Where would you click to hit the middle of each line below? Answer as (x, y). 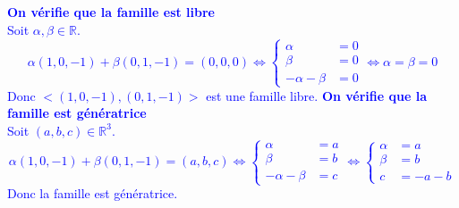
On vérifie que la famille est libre (111, 12)
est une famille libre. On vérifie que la (316, 95)
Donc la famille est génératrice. (93, 193)
